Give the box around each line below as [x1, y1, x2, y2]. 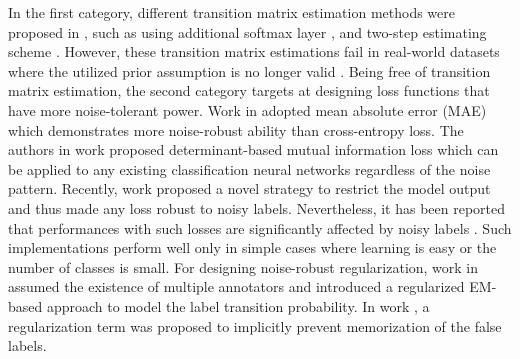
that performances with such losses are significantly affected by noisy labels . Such [8, 217, 512, 238]
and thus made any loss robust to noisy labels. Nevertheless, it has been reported [8, 197, 506, 218]
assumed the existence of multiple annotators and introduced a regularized [8, 276, 465, 297]
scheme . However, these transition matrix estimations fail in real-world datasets [8, 41, 500, 62]
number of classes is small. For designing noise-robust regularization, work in [8, 256, 479, 277]
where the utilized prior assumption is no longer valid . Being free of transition [8, 60, 491, 81]
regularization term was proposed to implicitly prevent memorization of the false [8, 315, 502, 336]
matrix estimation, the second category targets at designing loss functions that [8, 80, 490, 101]
